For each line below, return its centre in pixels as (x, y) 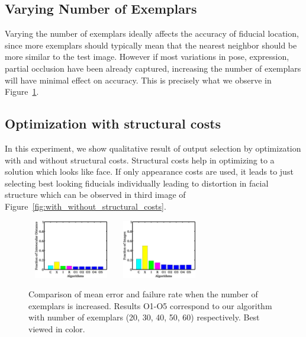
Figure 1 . (22, 92)
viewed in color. (57, 328)
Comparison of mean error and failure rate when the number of (143, 294)
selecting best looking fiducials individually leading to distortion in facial (137, 183)
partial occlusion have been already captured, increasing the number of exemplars (153, 68)
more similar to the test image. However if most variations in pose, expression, (147, 57)
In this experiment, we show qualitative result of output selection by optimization (153, 148)
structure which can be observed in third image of (95, 195)
